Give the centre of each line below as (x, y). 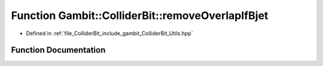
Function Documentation (58, 50)
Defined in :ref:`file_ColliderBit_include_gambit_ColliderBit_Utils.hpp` (109, 33)
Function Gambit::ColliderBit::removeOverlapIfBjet (140, 15)
